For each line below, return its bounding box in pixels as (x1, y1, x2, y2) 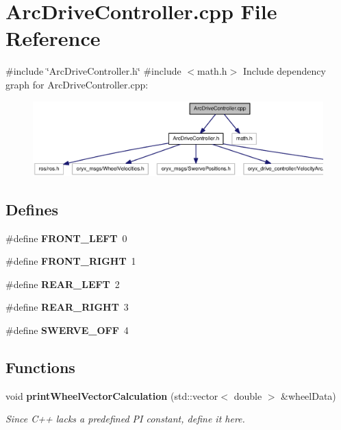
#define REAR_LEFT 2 (5, 276, 120, 291)
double (233, 388, 262, 403)
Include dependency (242, 64, 326, 78)
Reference (5, 24, 101, 52)
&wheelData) (281, 388, 336, 403)
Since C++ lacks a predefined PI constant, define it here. (5, 411, 245, 426)
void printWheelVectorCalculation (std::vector (5, 388, 218, 403)
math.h (197, 64, 227, 78)
